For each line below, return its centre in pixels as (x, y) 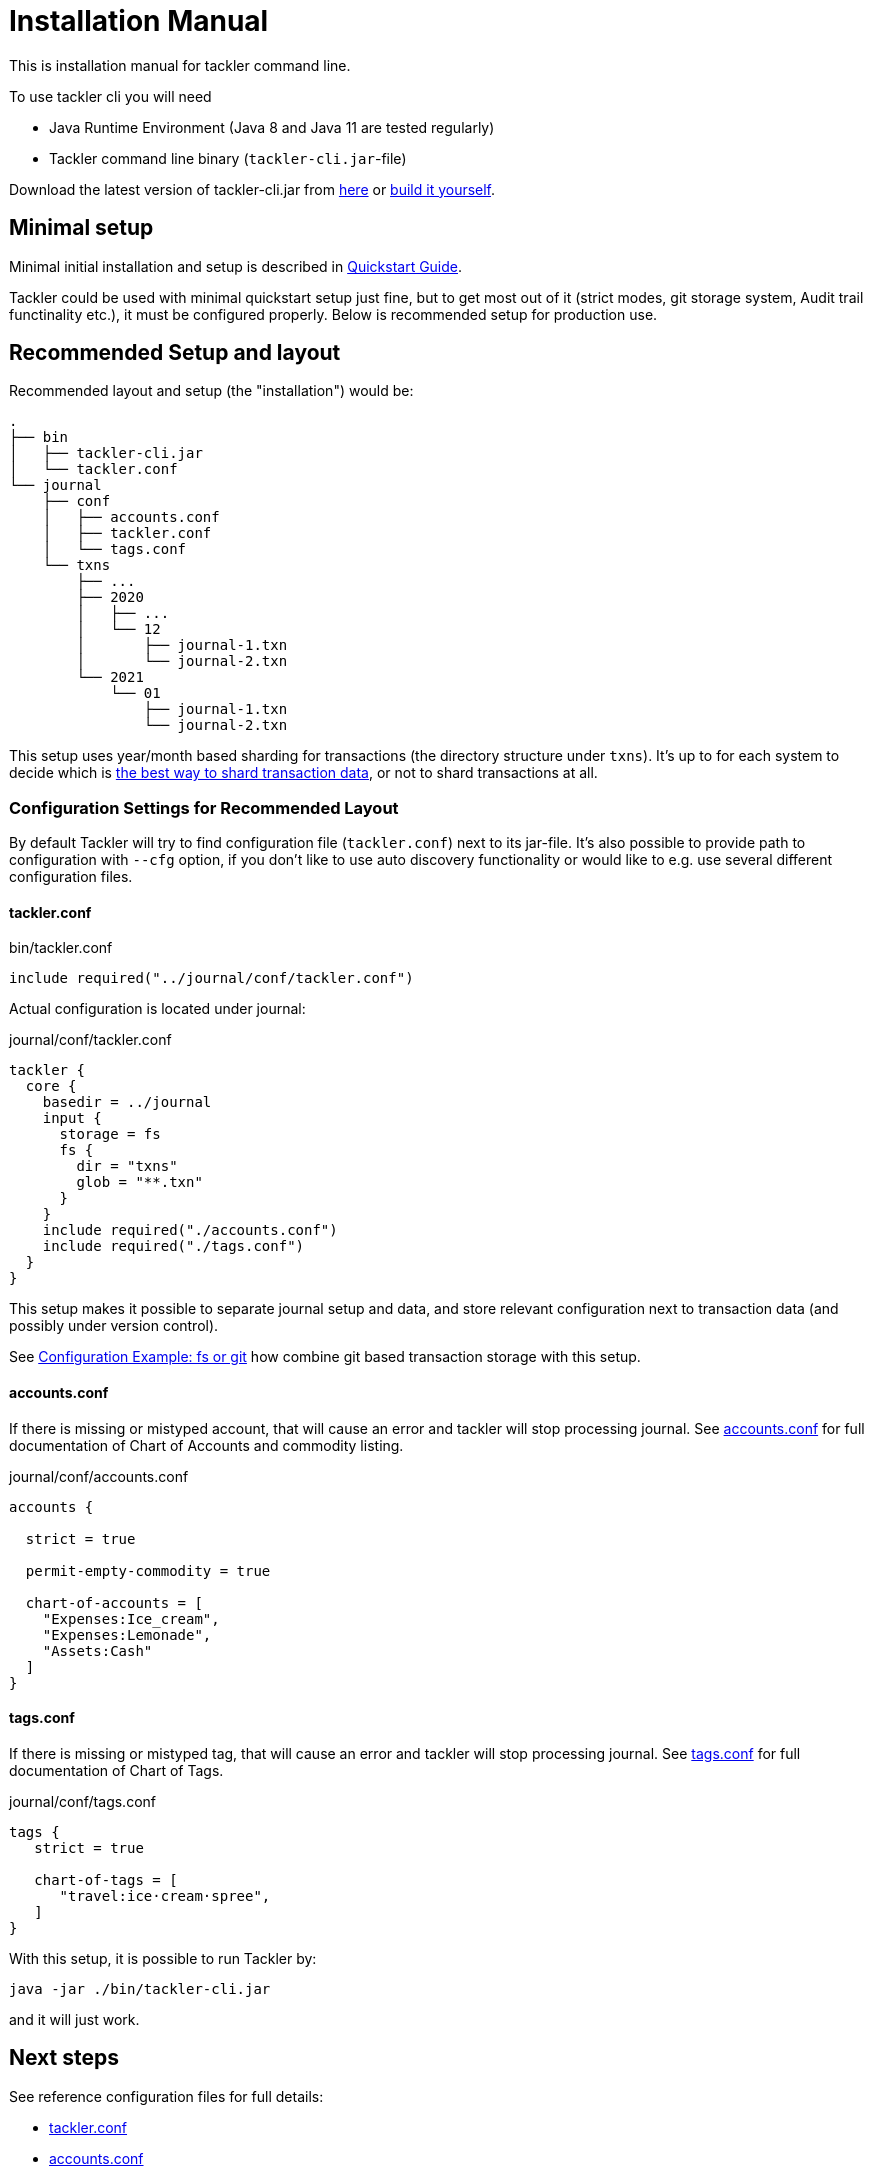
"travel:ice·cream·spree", (165, 1895)
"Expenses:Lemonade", (127, 1634)
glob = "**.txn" (139, 1182)
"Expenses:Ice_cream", (131, 1618)
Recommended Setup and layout (175, 353)
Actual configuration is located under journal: (157, 1009)
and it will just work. (74, 2019)
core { (51, 1086)
